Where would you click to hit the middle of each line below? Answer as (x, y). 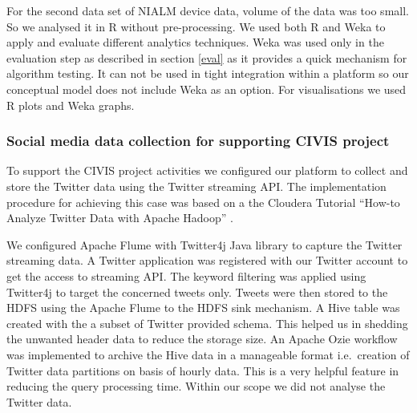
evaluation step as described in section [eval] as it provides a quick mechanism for (207, 57)
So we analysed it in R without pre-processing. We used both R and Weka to (196, 26)
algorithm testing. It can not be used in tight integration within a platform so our (208, 73)
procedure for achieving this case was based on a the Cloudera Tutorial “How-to (203, 202)
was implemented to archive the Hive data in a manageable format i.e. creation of (208, 354)
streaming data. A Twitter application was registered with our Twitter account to (207, 260)
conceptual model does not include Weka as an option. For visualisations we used (206, 89)
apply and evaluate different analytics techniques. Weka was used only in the (195, 42)
